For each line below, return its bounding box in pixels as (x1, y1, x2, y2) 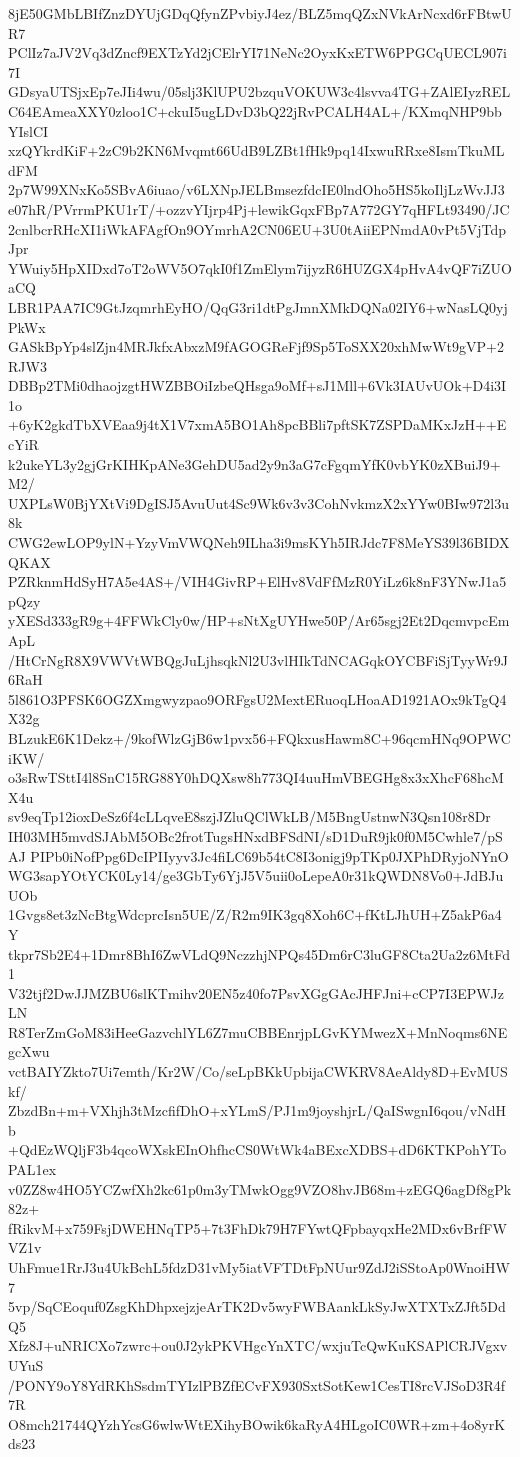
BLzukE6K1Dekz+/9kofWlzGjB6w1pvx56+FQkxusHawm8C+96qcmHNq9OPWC (8, 727, 511, 748)
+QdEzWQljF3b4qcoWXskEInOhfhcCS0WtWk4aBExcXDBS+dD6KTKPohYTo (8, 1139, 507, 1160)
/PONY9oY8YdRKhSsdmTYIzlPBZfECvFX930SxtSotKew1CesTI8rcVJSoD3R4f (8, 1374, 506, 1395)
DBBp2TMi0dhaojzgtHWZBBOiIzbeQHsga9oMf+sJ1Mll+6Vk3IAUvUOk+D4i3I (8, 375, 507, 396)
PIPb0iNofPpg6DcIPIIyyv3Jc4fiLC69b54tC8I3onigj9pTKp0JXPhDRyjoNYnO (30, 845, 509, 866)
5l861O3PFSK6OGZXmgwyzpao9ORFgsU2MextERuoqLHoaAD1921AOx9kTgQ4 (8, 688, 507, 709)
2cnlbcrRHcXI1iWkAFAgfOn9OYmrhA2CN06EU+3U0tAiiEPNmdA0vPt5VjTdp (8, 218, 506, 239)
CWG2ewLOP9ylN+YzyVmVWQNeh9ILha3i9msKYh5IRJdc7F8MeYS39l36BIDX (8, 532, 510, 553)
